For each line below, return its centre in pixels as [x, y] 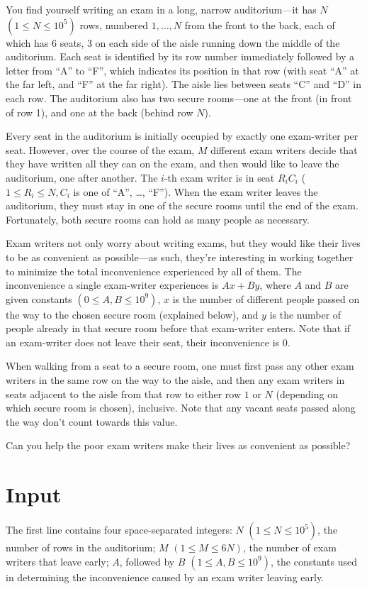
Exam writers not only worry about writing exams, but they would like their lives [183, 243]
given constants [39, 298]
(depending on [307, 393]
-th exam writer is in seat [219, 177]
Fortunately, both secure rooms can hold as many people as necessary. [158, 219]
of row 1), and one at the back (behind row [100, 112]
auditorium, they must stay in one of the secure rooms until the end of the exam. [182, 205]
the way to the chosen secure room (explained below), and [132, 314]
